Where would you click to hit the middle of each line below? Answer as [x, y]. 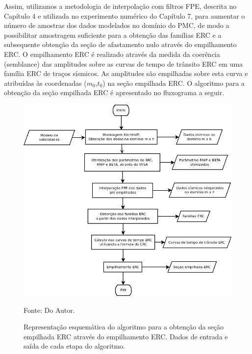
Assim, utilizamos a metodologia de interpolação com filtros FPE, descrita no [120, 6]
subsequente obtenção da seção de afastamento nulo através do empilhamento [120, 44]
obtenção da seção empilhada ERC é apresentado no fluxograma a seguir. [114, 92]
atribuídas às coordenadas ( [45, 83]
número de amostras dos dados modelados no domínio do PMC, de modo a [117, 25]
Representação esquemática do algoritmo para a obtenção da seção [124, 327]
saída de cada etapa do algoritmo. [75, 346]
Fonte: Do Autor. [49, 310]
